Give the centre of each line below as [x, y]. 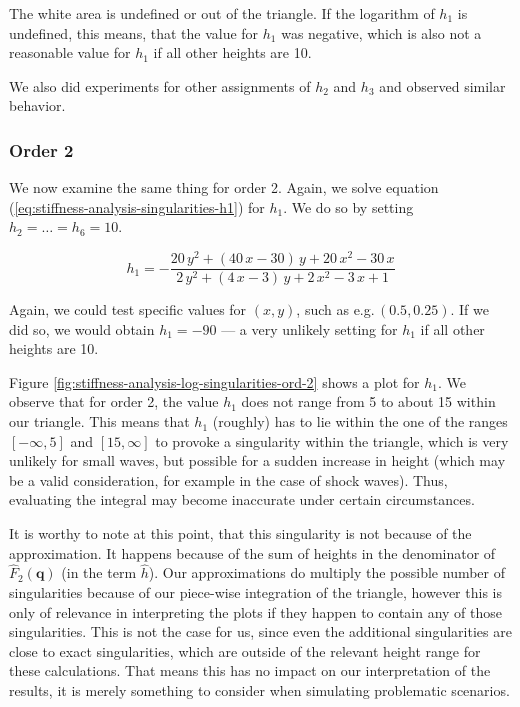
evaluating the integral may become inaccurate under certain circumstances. [242, 499]
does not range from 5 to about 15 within [368, 401]
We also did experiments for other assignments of [160, 85]
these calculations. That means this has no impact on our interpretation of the [250, 670]
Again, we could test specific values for [128, 309]
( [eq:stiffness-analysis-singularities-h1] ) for [137, 206]
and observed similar [442, 85]
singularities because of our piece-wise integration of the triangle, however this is [255, 592]
